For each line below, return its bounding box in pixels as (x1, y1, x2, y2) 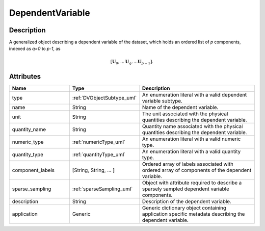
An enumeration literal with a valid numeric (142, 135, 241, 142)
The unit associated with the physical (142, 110, 228, 117)
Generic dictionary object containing (142, 204, 227, 211)
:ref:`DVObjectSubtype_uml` (72, 94, 137, 101)
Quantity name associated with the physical (142, 123, 243, 129)
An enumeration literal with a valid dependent (142, 91, 247, 98)
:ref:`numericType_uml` (72, 138, 126, 145)
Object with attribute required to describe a (142, 179, 242, 186)
